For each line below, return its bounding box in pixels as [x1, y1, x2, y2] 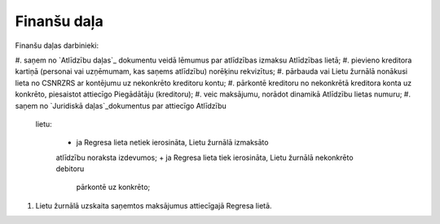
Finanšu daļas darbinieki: [15, 41, 99, 50]
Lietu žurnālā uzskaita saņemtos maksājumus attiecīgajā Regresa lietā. [35, 200, 272, 210]
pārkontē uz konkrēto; [76, 183, 151, 192]
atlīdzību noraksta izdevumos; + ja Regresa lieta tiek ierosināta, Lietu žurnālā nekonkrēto [55, 153, 354, 162]
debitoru [55, 164, 85, 174]
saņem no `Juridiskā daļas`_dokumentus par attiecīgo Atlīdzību [15, 101, 227, 110]
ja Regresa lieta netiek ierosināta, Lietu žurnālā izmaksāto [76, 138, 269, 148]
